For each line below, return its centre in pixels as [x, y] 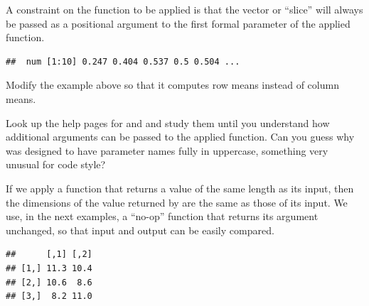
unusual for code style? [56, 164]
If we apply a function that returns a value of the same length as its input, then [180, 188]
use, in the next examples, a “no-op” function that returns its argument [162, 216]
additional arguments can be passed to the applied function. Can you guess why [180, 137]
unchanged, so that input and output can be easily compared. [140, 230]
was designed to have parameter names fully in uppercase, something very [167, 150]
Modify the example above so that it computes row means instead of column [172, 85]
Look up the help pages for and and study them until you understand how [168, 122]
